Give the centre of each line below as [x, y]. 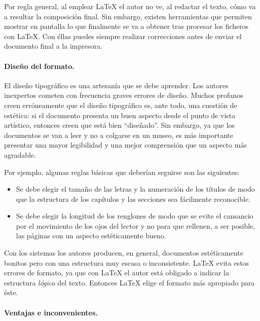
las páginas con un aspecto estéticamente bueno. [91, 236]
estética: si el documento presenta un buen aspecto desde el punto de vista [120, 115]
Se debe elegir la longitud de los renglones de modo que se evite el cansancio [135, 216]
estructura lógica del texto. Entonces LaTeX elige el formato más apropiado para [129, 282]
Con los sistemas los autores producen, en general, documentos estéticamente [124, 253]
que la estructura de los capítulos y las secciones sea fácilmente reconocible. [133, 199]
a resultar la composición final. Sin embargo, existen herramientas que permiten [128, 16]
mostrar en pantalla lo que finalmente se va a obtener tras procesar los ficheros [126, 26]
